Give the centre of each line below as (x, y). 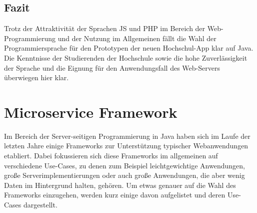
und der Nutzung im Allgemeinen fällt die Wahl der (137, 38)
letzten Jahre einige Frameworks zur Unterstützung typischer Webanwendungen (126, 146)
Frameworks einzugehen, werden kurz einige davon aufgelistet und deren (115, 195)
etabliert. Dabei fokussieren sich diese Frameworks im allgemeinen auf (111, 156)
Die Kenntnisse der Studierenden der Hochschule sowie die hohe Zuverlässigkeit (126, 57)
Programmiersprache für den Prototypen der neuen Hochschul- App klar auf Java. (129, 48)
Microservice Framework (91, 112)
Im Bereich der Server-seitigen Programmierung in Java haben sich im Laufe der (127, 136)
